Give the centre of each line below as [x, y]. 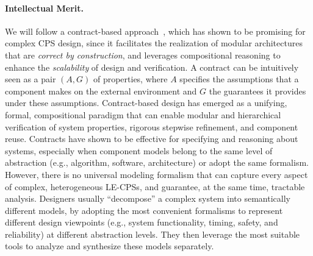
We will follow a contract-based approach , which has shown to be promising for [155, 31]
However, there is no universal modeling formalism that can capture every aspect [156, 174]
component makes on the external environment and [101, 91]
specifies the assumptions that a [239, 79]
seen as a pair [31, 79]
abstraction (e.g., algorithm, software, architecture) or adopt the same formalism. [157, 162]
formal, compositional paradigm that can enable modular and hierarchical [143, 114]
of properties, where [130, 79]
